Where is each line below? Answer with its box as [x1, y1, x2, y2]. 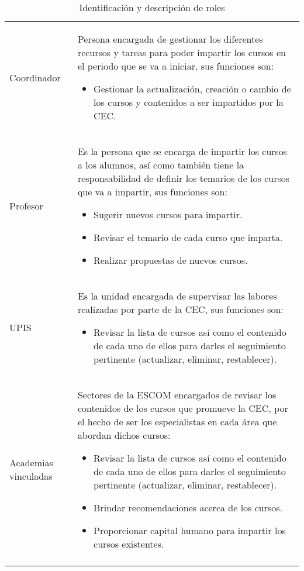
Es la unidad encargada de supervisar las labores [77, 289, 277, 302]
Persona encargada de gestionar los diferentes [77, 32, 263, 46]
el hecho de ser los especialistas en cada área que [77, 415, 277, 428]
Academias [9, 456, 53, 469]
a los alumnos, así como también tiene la [77, 158, 244, 171]
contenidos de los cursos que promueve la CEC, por [77, 401, 288, 415]
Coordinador [9, 70, 61, 84]
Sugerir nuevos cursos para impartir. [94, 208, 243, 221]
